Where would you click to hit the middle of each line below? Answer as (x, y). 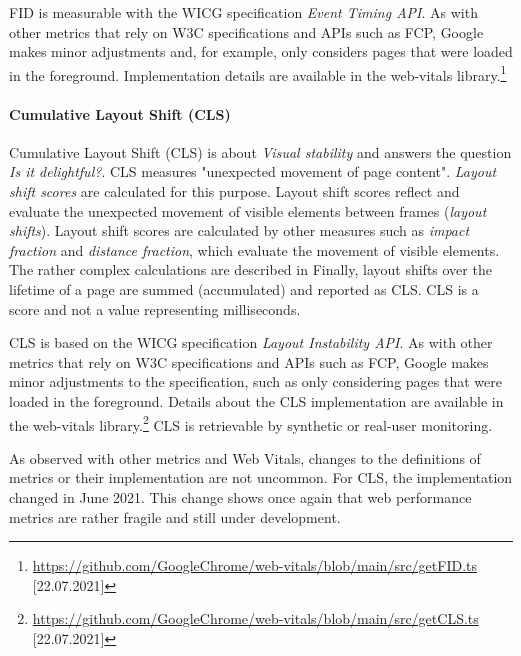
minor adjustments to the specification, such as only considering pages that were (255, 381)
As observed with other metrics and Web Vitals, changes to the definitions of (245, 457)
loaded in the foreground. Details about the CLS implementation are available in (256, 400)
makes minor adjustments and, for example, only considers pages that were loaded (261, 51)
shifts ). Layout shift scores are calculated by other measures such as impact (239, 230)
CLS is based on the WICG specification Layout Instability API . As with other (251, 342)
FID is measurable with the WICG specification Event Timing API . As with (243, 12)
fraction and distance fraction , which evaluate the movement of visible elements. (254, 249)
